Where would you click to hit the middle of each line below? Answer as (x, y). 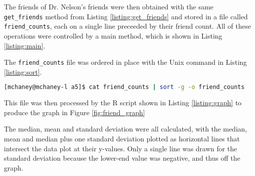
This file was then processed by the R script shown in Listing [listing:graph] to (123, 103)
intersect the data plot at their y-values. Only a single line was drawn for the (121, 148)
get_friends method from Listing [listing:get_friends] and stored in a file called (126, 16)
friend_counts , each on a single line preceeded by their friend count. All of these (127, 26)
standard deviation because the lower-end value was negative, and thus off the (122, 158)
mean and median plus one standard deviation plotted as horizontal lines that (122, 138)
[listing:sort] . (23, 71)
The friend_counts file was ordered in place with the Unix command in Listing (126, 62)
